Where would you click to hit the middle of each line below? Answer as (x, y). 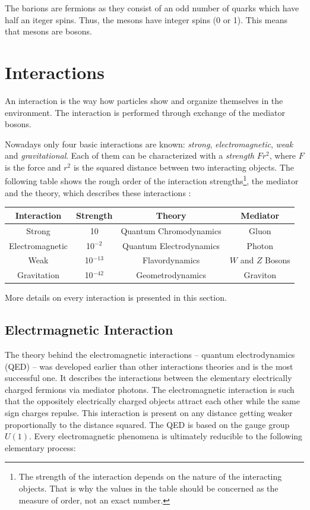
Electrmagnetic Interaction (89, 330)
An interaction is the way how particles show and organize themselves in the (144, 100)
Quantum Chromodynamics (171, 230)
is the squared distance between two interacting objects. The (184, 167)
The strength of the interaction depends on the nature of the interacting (150, 476)
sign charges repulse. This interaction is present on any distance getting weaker (149, 413)
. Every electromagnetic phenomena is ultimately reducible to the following (166, 436)
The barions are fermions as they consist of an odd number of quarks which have (152, 8)
